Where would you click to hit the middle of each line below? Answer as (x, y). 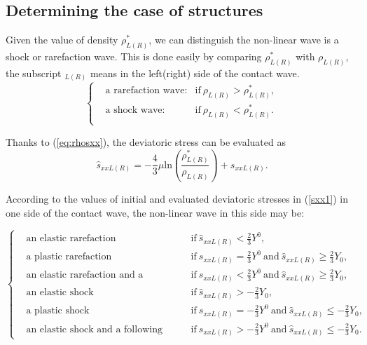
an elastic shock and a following (94, 329)
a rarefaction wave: (146, 90)
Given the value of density (62, 40)
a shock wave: (135, 110)
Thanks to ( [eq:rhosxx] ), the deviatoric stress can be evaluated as (146, 141)
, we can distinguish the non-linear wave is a (244, 40)
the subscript (34, 73)
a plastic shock (58, 311)
